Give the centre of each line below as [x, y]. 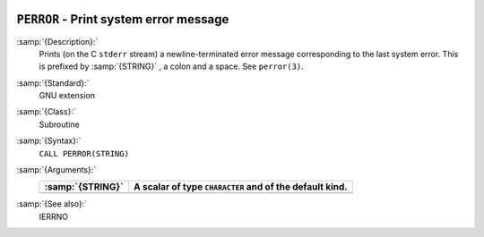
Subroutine [59, 124]
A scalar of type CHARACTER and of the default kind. [241, 187]
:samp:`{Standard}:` [53, 83]
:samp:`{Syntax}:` [49, 141]
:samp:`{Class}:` [46, 112]
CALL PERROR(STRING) [84, 153]
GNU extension [67, 96]
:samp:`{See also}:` [52, 204]
